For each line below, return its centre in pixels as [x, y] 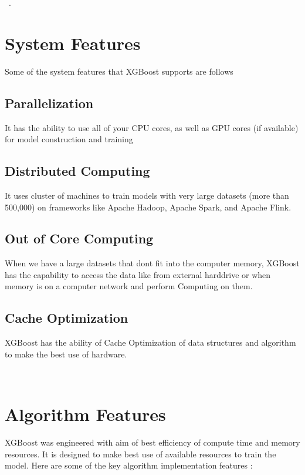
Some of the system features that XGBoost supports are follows [119, 71]
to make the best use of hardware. [66, 354]
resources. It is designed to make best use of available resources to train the [140, 454]
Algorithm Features [85, 414]
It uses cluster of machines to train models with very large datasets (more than [147, 195]
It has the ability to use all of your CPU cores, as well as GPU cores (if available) [152, 127]
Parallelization [49, 103]
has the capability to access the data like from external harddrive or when [138, 274]
